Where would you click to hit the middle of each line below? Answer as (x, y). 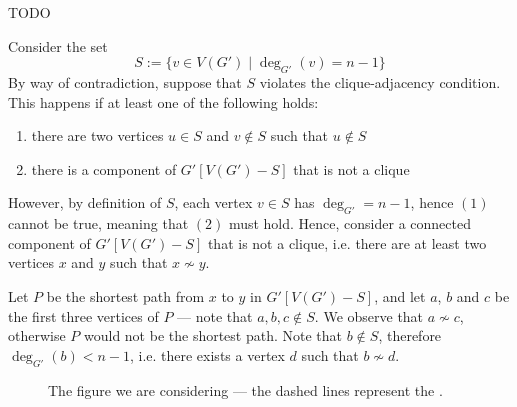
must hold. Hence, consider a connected (349, 223)
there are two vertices (97, 135)
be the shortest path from (125, 295)
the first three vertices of (83, 315)
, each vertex (213, 202)
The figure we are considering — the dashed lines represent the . (245, 389)
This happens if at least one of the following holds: (163, 101)
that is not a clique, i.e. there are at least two (347, 242)
